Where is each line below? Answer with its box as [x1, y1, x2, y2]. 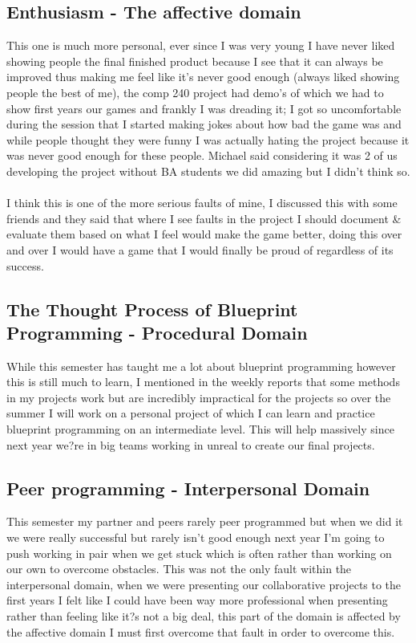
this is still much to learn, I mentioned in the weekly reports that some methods [6, 373, 400, 390]
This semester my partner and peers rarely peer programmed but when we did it [6, 513, 403, 530]
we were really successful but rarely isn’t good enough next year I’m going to [6, 529, 385, 546]
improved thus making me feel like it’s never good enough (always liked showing [6, 68, 400, 85]
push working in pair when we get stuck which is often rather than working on [6, 544, 392, 561]
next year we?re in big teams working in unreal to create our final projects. [6, 436, 375, 453]
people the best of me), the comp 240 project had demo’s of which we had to [6, 83, 384, 100]
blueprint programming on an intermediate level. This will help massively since [6, 421, 394, 437]
